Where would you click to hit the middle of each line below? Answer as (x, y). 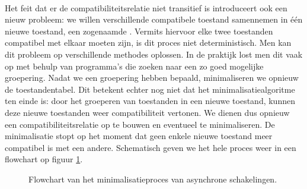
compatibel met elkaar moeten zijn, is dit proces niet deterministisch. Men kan (148, 42)
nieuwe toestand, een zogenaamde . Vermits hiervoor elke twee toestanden (139, 31)
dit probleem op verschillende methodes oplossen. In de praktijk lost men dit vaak (154, 54)
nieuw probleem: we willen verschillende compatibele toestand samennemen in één (154, 19)
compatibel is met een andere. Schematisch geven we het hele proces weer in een (151, 147)
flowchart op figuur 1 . (44, 159)
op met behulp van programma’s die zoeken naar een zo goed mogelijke (134, 66)
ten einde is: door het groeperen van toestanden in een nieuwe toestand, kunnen (150, 101)
